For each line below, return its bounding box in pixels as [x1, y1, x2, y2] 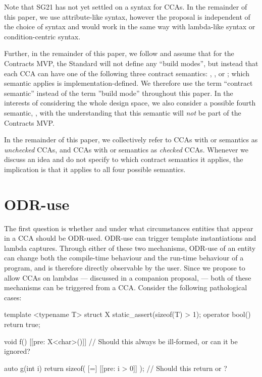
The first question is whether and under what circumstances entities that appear [4, 223, 253, 233]
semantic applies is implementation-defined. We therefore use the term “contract [4, 78, 253, 88]
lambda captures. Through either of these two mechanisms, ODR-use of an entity [4, 242, 256, 253]
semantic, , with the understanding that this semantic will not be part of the [4, 107, 241, 118]
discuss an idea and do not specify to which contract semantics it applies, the [4, 154, 243, 165]
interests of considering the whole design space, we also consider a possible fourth [4, 97, 256, 108]
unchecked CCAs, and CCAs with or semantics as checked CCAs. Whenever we [4, 144, 249, 154]
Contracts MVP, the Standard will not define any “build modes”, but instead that [4, 58, 258, 68]
